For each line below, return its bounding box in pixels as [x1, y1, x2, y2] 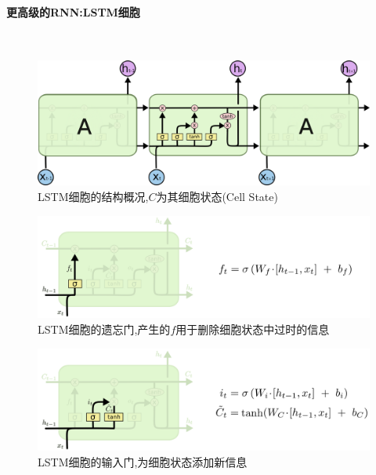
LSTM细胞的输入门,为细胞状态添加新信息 [38, 454, 248, 470]
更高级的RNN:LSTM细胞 [6, 3, 140, 20]
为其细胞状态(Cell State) [156, 188, 278, 204]
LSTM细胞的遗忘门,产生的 [38, 321, 171, 338]
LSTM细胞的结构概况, [38, 188, 149, 204]
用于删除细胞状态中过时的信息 [175, 321, 330, 338]
